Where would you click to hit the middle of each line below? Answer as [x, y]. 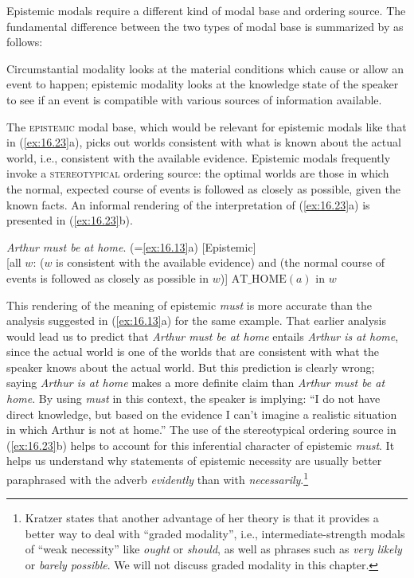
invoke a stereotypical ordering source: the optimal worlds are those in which [198, 173]
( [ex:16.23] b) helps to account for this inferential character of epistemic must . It [201, 445]
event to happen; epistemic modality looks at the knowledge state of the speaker [203, 84]
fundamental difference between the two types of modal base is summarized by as [205, 26]
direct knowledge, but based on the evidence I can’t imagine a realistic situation [202, 414]
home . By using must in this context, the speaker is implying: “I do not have [193, 398]
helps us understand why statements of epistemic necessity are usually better [194, 461]
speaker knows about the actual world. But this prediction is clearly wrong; [191, 367]
